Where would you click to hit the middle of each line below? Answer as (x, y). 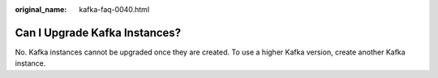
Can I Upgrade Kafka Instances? (98, 32)
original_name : (41, 9)
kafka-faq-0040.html (114, 9)
